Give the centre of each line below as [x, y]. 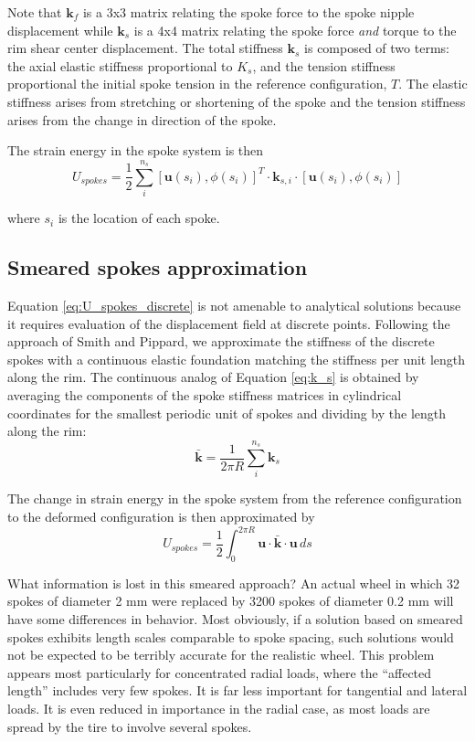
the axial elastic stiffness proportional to [120, 65]
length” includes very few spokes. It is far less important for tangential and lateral [237, 690]
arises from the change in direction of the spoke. [142, 119]
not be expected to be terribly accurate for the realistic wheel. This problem [221, 655]
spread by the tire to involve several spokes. [130, 726]
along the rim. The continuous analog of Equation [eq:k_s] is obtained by [213, 377]
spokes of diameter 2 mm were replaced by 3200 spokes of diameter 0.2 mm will [231, 601]
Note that [35, 12]
